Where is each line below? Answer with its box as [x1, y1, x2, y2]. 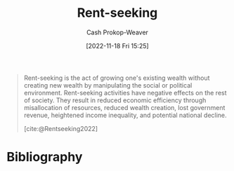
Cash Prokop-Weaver [86, 28, 149, 36]
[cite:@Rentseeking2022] [23, 124, 98, 132]
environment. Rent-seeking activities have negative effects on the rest [23, 88, 227, 97]
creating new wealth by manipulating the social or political [23, 81, 193, 89]
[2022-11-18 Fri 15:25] [86, 41, 149, 50]
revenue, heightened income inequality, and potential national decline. [23, 111, 227, 119]
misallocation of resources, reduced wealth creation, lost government [23, 103, 226, 111]
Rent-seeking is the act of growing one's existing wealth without [23, 74, 210, 82]
